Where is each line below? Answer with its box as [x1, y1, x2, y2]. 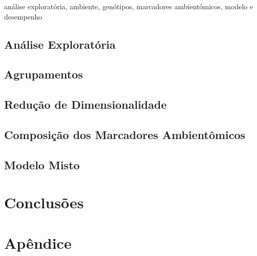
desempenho [4, 11, 42, 22]
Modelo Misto [4, 156, 80, 172]
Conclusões [4, 192, 84, 213]
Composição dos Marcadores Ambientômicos [4, 126, 246, 142]
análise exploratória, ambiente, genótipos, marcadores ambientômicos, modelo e [4, 1, 253, 11]
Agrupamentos [4, 66, 83, 82]
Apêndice [4, 232, 72, 253]
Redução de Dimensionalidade [4, 96, 167, 112]
